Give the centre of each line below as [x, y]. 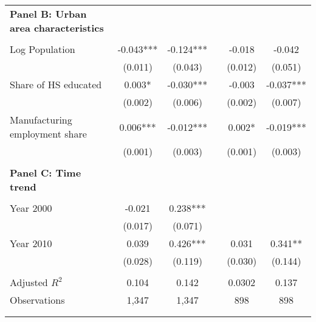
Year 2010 [31, 243]
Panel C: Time [46, 173]
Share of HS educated [56, 84]
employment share [48, 134]
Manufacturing [41, 120]
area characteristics [57, 28]
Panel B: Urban [48, 14]
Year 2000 [31, 208]
